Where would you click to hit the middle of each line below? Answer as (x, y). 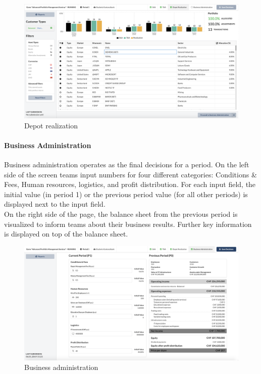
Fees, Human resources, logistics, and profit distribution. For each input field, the (130, 184)
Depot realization (51, 125)
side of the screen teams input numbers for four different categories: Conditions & (130, 174)
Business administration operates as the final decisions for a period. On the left (127, 165)
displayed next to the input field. (55, 204)
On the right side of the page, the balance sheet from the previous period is (121, 214)
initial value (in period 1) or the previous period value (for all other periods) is (126, 194)
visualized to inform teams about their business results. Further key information (128, 224)
